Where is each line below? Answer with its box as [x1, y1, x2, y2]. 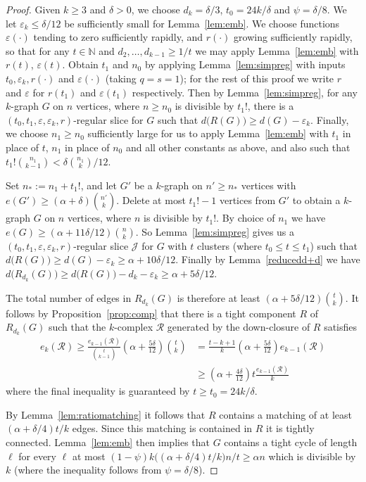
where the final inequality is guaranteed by [6, 383, 190, 398]
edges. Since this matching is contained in [72, 421, 253, 436]
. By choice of [216, 210, 275, 225]
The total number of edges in [6, 290, 132, 305]
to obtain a [292, 193, 341, 208]
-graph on [160, 177, 203, 192]
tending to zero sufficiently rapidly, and [33, 30, 203, 44]
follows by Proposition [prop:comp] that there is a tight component [6, 305, 296, 320]
